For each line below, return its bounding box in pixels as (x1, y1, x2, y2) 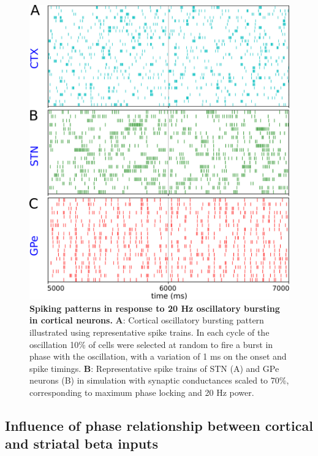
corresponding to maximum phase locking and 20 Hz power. (29, 386, 254, 399)
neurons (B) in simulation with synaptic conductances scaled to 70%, (29, 374, 289, 387)
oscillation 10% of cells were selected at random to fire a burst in (29, 338, 273, 350)
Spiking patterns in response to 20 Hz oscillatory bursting (29, 301, 280, 314)
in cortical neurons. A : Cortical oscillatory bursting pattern (29, 314, 264, 327)
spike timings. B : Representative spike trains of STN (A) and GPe (29, 361, 279, 374)
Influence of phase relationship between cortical (5, 416, 313, 435)
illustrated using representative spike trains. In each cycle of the (29, 326, 270, 339)
